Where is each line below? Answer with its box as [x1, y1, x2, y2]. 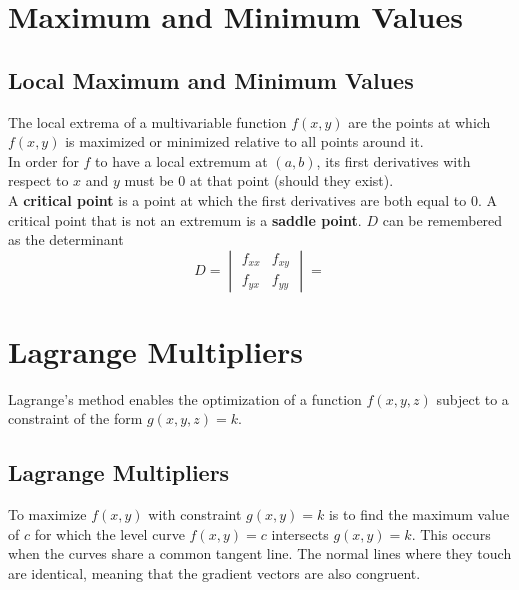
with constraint [148, 504, 242, 525]
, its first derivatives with [316, 150, 471, 171]
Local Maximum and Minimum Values [8, 64, 414, 95]
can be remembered [382, 209, 503, 230]
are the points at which [348, 111, 491, 132]
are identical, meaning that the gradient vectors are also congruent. [8, 563, 421, 584]
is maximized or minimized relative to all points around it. [65, 131, 424, 152]
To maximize [8, 504, 87, 525]
